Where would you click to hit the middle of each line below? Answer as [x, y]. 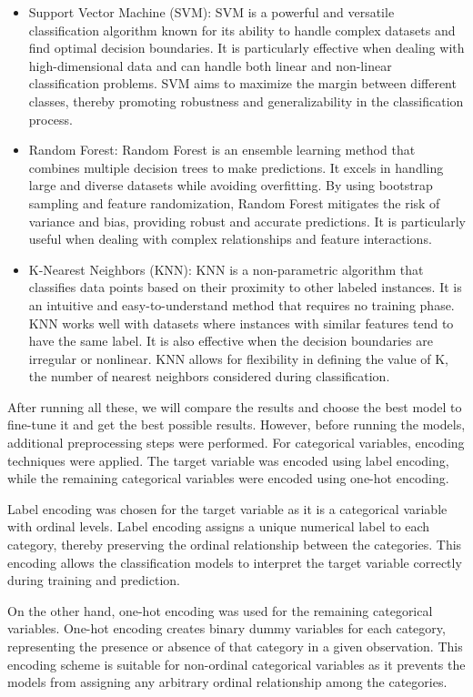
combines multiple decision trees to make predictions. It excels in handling [236, 167]
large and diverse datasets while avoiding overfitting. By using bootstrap [231, 185]
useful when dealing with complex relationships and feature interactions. [230, 239]
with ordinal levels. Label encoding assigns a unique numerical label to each [219, 526]
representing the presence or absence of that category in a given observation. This [235, 646]
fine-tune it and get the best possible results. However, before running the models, [236, 424]
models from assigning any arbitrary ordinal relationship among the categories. [227, 682]
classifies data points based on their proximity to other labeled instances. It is [245, 287]
